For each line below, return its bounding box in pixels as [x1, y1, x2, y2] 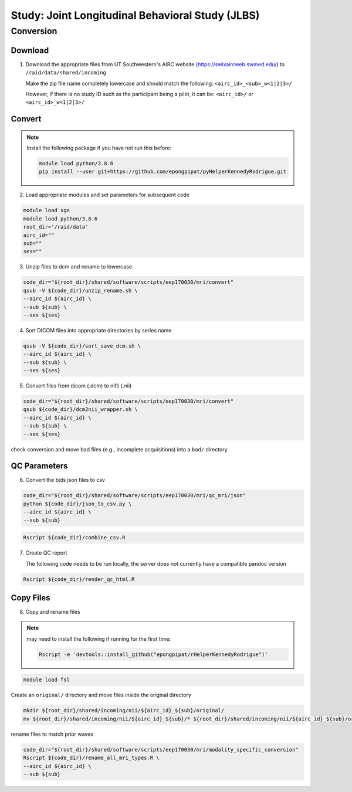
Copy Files [11, 593, 50, 603]
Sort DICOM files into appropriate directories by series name [25, 327, 172, 334]
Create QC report [25, 549, 67, 556]
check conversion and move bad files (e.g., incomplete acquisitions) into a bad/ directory [11, 446, 228, 453]
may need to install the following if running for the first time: [26, 635, 171, 642]
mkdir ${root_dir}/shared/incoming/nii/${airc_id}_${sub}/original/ [23, 707, 225, 714]
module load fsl [23, 677, 70, 683]
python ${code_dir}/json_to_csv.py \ [23, 500, 132, 507]
